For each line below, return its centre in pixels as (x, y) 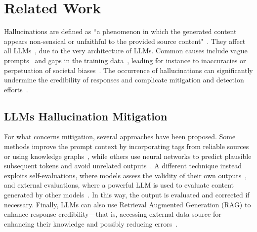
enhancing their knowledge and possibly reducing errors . (91, 223)
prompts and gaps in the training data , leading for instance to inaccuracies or (125, 60)
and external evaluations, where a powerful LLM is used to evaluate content (119, 185)
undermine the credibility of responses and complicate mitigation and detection (124, 80)
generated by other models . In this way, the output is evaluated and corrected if (127, 195)
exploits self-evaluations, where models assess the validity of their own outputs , (126, 175)
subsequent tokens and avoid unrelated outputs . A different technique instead (123, 166)
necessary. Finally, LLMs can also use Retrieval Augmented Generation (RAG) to (128, 204)
